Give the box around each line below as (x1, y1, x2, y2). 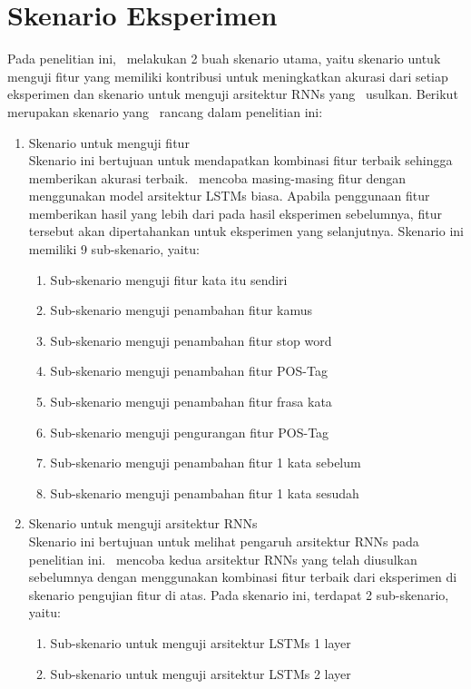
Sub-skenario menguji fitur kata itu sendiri (50, 270, 288, 289)
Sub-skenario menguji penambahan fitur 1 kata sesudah (50, 483, 359, 502)
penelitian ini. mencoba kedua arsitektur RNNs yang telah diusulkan (28, 549, 417, 568)
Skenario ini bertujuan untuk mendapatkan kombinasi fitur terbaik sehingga (28, 151, 453, 170)
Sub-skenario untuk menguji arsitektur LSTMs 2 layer (50, 664, 351, 683)
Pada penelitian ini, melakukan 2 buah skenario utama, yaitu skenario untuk (7, 49, 441, 68)
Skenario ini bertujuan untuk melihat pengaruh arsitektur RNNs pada (28, 532, 419, 550)
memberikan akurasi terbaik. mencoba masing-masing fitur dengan (28, 168, 407, 187)
